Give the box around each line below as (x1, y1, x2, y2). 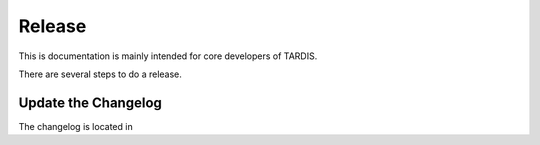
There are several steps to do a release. (18, 68, 182, 80)
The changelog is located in (18, 120, 134, 132)
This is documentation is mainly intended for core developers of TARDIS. (18, 50, 318, 62)
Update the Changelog (18, 94, 162, 111)
